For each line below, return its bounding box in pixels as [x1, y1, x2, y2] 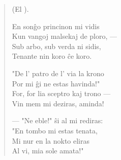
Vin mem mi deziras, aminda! [12, 98, 104, 108]
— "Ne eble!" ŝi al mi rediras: [12, 115, 103, 126]
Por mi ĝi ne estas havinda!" [12, 78, 100, 88]
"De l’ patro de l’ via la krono [12, 67, 104, 78]
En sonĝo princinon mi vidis [12, 20, 100, 31]
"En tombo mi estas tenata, [12, 125, 98, 135]
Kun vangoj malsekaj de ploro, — [12, 31, 117, 41]
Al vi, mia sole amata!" [12, 145, 84, 156]
